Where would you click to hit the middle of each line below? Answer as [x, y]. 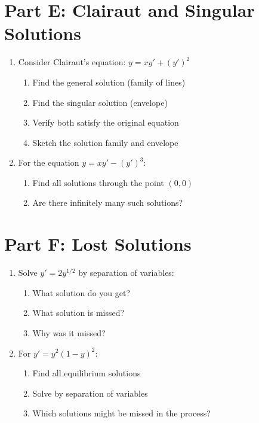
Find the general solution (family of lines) [109, 82]
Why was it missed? [69, 332]
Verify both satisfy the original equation [106, 122]
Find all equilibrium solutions [87, 373]
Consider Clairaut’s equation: [72, 62]
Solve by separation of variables [90, 393]
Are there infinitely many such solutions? [108, 203]
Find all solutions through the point [98, 182]
